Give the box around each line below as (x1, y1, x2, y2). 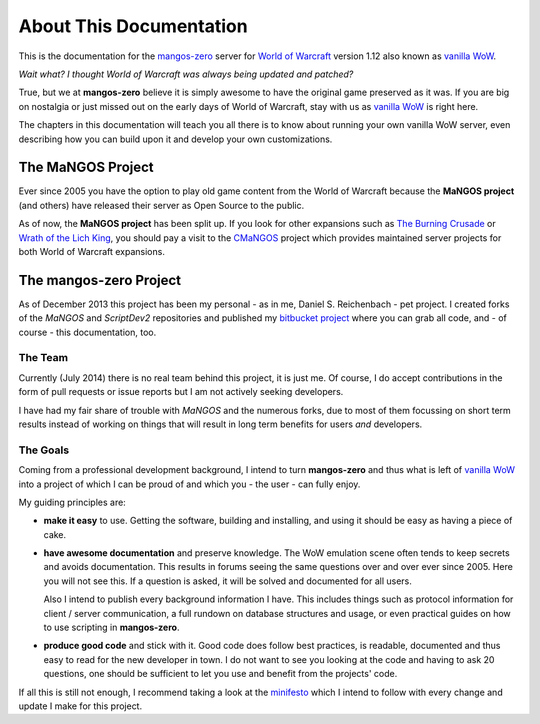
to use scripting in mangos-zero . (43, 621, 180, 634)
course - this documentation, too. (18, 326, 157, 338)
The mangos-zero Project (18, 271, 182, 289)
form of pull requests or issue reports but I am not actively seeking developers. (18, 386, 344, 398)
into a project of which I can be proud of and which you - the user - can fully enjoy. (18, 478, 361, 490)
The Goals (18, 443, 70, 457)
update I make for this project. (18, 700, 143, 712)
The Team (18, 351, 69, 365)
